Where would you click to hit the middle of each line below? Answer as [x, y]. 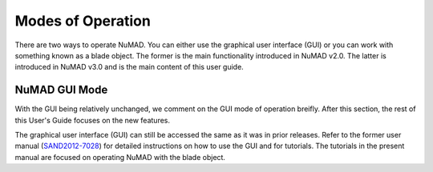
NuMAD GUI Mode [61, 90]
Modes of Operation [83, 21]
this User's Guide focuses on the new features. [92, 120]
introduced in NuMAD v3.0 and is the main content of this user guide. [129, 67]
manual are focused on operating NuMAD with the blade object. [120, 157]
